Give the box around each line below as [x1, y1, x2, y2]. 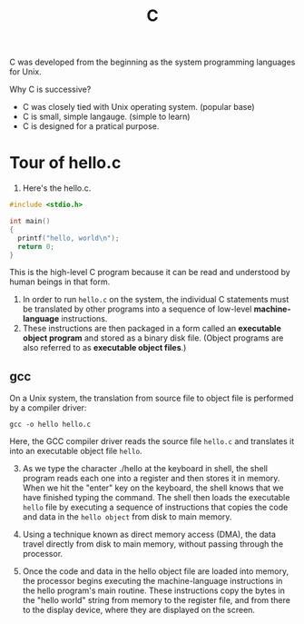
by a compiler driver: [9, 402, 87, 413]
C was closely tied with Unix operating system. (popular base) [22, 102, 256, 113]
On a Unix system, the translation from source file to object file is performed [9, 392, 294, 404]
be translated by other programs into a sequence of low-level [22, 303, 252, 314]
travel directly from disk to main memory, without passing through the [22, 539, 284, 550]
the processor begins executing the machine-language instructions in [22, 576, 283, 587]
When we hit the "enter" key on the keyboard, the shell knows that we [22, 482, 284, 493]
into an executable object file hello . [9, 446, 142, 457]
